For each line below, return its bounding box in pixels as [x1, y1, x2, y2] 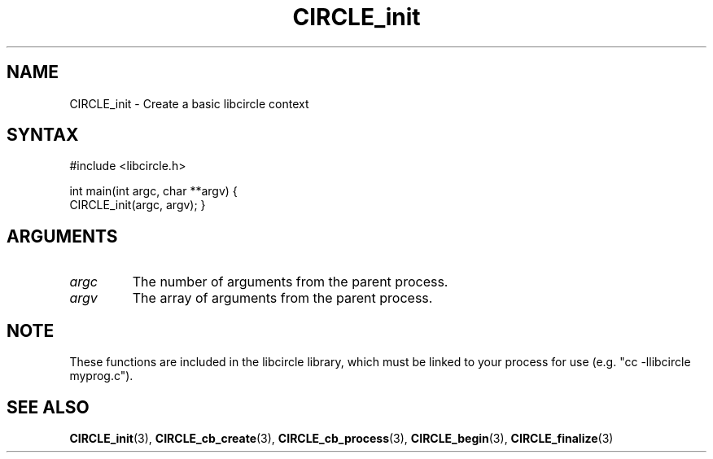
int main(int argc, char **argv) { [69, 184, 238, 199]
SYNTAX [7, 125, 79, 146]
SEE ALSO [7, 396, 90, 417]
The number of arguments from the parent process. [132, 273, 448, 291]
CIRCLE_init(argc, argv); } [69, 198, 206, 212]
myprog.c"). [69, 369, 133, 383]
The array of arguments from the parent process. [132, 290, 433, 307]
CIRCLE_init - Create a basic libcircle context [69, 96, 309, 111]
